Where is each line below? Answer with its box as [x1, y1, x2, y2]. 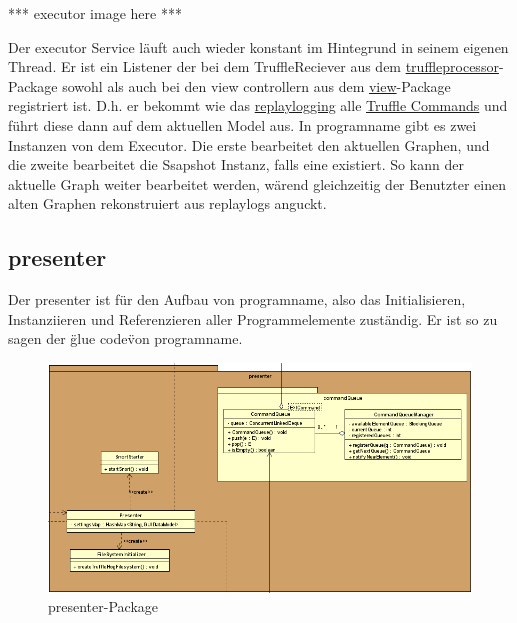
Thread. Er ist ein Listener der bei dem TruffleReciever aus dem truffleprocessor [8, 56, 499, 77]
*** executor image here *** [8, 3, 182, 23]
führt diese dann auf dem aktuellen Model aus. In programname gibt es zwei [8, 114, 477, 135]
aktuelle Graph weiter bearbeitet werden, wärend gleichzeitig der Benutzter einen [8, 173, 506, 194]
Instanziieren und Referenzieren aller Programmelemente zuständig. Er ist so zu [8, 308, 498, 329]
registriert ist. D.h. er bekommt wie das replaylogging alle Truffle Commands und [8, 95, 508, 116]
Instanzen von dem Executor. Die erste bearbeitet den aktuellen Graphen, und [8, 134, 490, 155]
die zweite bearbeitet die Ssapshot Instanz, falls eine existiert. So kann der [8, 154, 464, 175]
